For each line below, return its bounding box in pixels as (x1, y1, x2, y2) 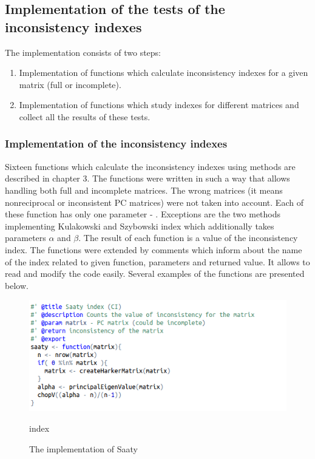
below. (5, 279, 29, 291)
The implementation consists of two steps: (5, 46, 161, 58)
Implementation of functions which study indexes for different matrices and (19, 98, 299, 111)
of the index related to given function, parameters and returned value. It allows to (5, 255, 310, 268)
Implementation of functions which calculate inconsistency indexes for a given (19, 66, 308, 79)
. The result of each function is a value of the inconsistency (78, 231, 298, 244)
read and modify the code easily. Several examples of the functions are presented (5, 267, 305, 280)
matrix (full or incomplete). (19, 78, 121, 90)
